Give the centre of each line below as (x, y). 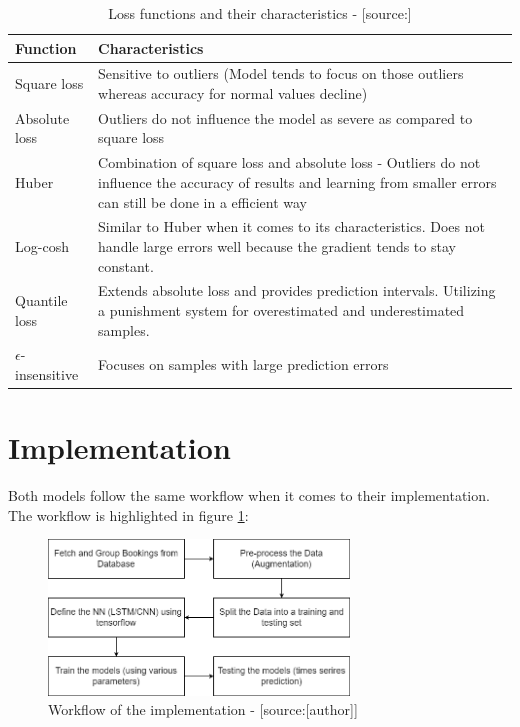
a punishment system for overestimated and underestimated (281, 309)
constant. (126, 265)
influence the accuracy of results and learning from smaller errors (297, 181)
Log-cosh (42, 245)
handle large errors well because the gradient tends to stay (277, 245)
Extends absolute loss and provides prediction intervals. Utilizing (297, 290)
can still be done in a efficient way (202, 201)
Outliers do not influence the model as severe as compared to (285, 117)
